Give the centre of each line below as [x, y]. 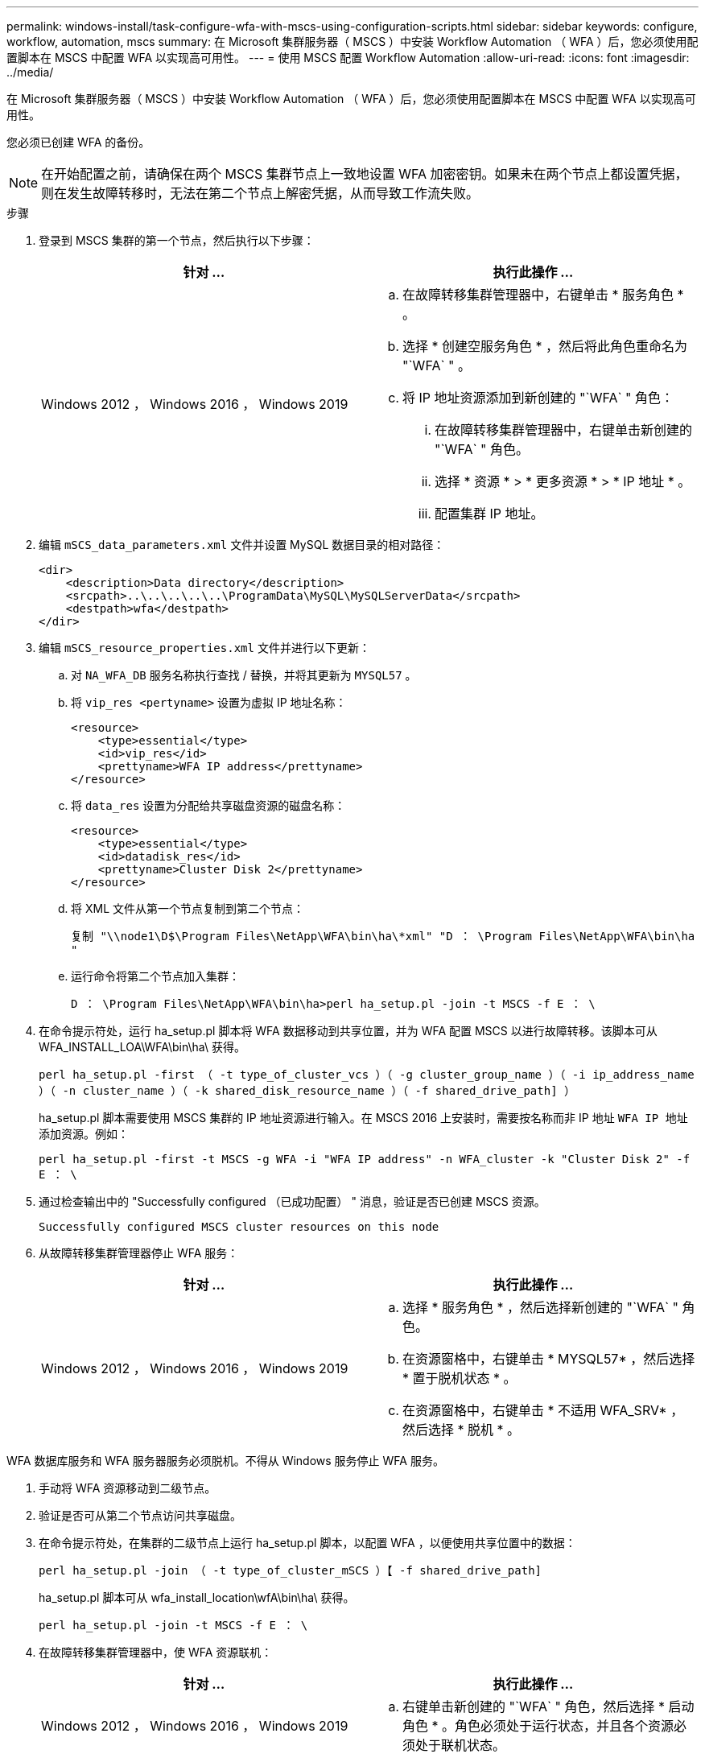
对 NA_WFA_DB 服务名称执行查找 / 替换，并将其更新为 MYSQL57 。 [244, 675]
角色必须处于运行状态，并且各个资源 [565, 1726]
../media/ [30, 72]
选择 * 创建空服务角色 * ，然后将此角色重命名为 [545, 346]
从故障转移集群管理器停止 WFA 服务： [139, 1253]
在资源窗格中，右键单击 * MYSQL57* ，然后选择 [549, 1359]
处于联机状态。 [461, 1745]
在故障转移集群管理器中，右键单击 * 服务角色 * [543, 295]
